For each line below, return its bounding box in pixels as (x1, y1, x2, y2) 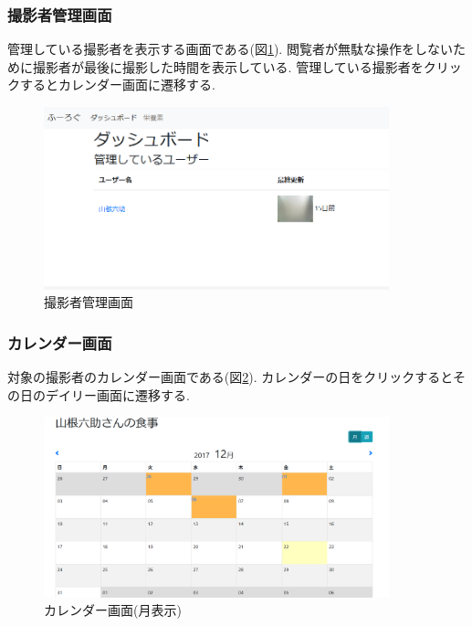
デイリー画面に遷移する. (45, 385, 190, 404)
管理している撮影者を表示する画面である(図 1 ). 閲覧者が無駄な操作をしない (7, 39, 453, 58)
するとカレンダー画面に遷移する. (19, 75, 215, 94)
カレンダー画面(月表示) (44, 600, 182, 620)
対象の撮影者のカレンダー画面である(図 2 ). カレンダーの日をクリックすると (7, 367, 453, 386)
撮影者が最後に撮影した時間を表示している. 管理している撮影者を (32, 57, 424, 76)
